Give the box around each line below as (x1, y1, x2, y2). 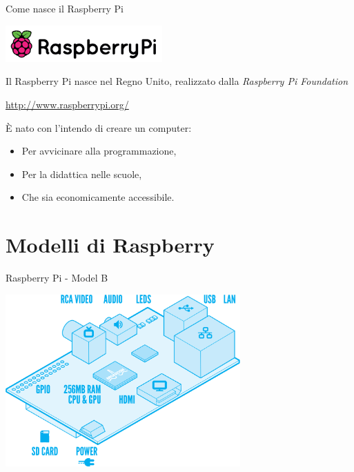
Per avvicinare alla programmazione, (21, 144, 177, 158)
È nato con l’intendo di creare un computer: (6, 120, 192, 135)
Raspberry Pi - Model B (6, 271, 108, 285)
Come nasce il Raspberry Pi (6, 1, 124, 15)
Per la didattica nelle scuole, (21, 166, 142, 181)
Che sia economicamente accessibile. (21, 190, 175, 204)
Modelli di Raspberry (6, 230, 215, 259)
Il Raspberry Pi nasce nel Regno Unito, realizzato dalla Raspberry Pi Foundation (6, 74, 348, 88)
